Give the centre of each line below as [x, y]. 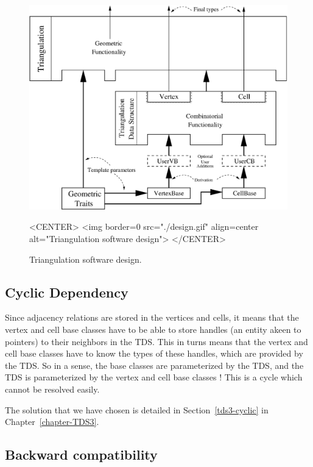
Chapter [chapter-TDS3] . [52, 422]
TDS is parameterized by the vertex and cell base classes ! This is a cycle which [154, 377]
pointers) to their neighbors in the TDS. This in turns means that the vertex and [156, 341]
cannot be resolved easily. [52, 389]
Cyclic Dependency [67, 292]
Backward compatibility [81, 455]
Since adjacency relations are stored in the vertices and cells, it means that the [152, 317]
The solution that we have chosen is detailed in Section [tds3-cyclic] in [137, 409]
